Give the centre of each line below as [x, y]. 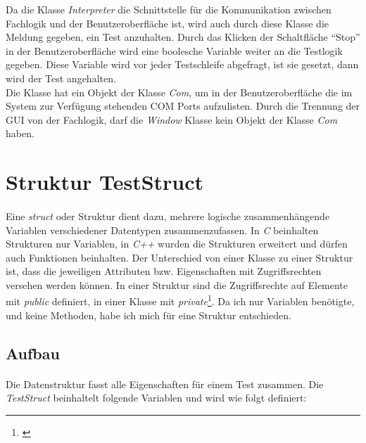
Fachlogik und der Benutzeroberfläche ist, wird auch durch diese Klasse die [168, 23]
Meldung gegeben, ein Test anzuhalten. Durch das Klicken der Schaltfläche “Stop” [183, 37]
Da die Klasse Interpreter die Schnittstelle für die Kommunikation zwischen [169, 9]
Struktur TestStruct [105, 182]
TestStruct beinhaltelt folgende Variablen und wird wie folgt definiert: [156, 398]
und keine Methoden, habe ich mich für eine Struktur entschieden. [149, 315]
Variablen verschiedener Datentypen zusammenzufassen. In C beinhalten [162, 230]
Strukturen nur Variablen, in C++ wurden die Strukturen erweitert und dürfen [177, 244]
